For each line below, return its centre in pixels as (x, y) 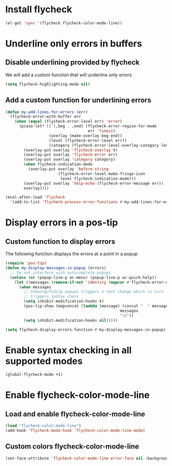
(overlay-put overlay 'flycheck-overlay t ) (71, 150)
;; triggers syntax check (51, 296)
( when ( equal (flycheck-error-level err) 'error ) (69, 121)
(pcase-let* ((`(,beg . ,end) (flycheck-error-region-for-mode (88, 126)
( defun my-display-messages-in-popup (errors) (56, 268)
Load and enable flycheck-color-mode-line (75, 414)
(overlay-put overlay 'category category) (70, 160)
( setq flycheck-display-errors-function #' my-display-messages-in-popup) (86, 330)
